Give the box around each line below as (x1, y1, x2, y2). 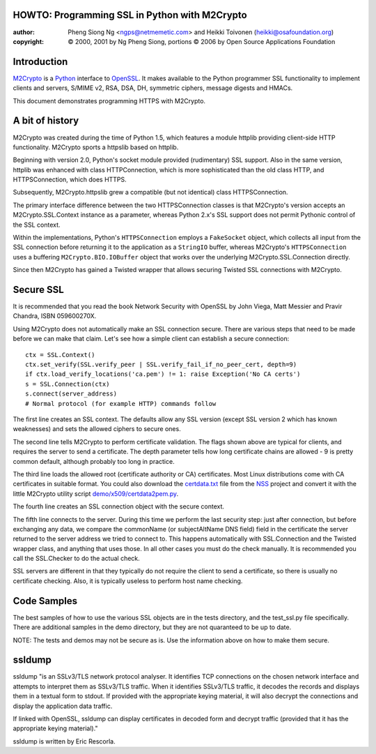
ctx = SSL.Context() (25, 351, 95, 359)
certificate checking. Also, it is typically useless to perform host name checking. (13, 576, 243, 585)
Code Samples (13, 595, 78, 607)
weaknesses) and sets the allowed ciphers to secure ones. (13, 425, 181, 433)
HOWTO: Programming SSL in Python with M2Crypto (13, 9, 247, 21)
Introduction (13, 56, 68, 68)
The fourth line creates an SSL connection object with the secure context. (13, 502, 225, 511)
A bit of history (13, 115, 79, 127)
